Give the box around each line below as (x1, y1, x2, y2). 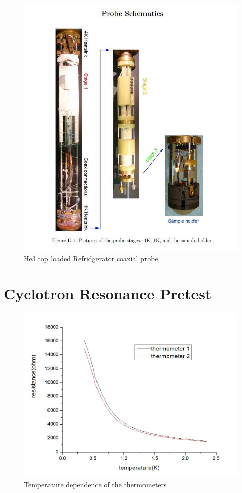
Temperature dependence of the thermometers (24, 479, 167, 489)
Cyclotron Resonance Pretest (4, 283, 212, 303)
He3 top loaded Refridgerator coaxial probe (24, 253, 158, 264)
